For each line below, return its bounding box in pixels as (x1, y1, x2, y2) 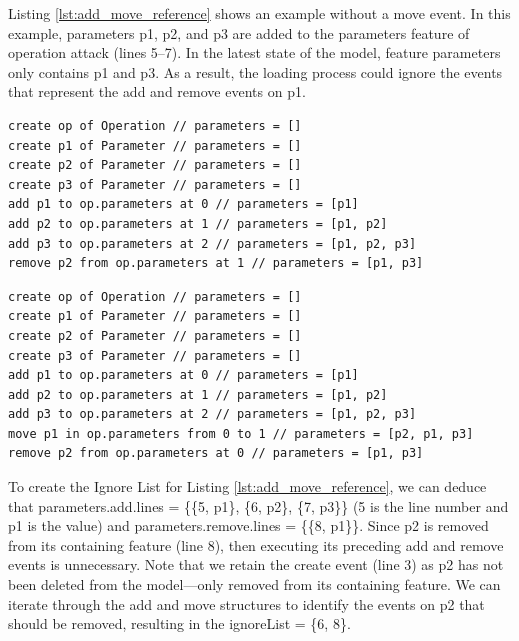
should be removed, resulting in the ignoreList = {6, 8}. (8, 613, 351, 634)
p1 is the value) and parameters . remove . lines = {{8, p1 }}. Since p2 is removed (8, 515, 489, 536)
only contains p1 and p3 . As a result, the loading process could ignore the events (8, 61, 503, 82)
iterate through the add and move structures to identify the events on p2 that (8, 593, 485, 614)
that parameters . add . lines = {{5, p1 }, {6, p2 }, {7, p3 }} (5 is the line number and (8, 495, 509, 516)
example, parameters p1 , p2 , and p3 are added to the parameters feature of (8, 22, 470, 43)
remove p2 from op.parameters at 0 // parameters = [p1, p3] (8, 446, 424, 461)
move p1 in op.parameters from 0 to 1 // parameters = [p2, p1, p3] (8, 426, 474, 441)
